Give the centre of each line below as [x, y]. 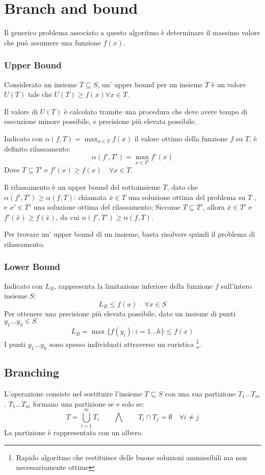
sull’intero [236, 285]
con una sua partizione [200, 393]
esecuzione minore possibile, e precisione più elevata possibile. [100, 121]
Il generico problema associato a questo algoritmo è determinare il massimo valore [132, 32]
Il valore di [21, 111]
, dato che [182, 186]
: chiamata [90, 197]
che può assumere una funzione [52, 42]
